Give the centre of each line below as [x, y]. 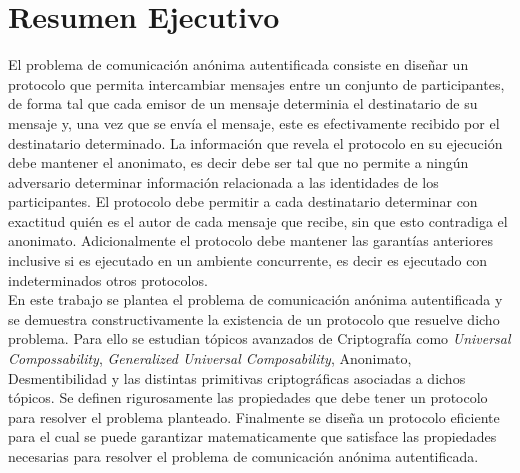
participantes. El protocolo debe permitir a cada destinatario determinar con [243, 201]
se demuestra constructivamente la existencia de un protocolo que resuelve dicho [254, 318]
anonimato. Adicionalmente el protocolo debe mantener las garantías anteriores [250, 240]
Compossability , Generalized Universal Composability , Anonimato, [210, 358]
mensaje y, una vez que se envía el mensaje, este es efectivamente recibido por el [254, 122]
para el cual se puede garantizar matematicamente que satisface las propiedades [252, 436]
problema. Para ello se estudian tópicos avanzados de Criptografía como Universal [259, 338]
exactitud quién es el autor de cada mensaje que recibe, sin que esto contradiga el [258, 220]
